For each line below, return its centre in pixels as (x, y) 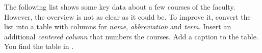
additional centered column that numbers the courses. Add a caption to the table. (131, 36)
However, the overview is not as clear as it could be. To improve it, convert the (127, 16)
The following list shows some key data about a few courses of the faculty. (120, 7)
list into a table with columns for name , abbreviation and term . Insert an (118, 26)
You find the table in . (39, 46)
